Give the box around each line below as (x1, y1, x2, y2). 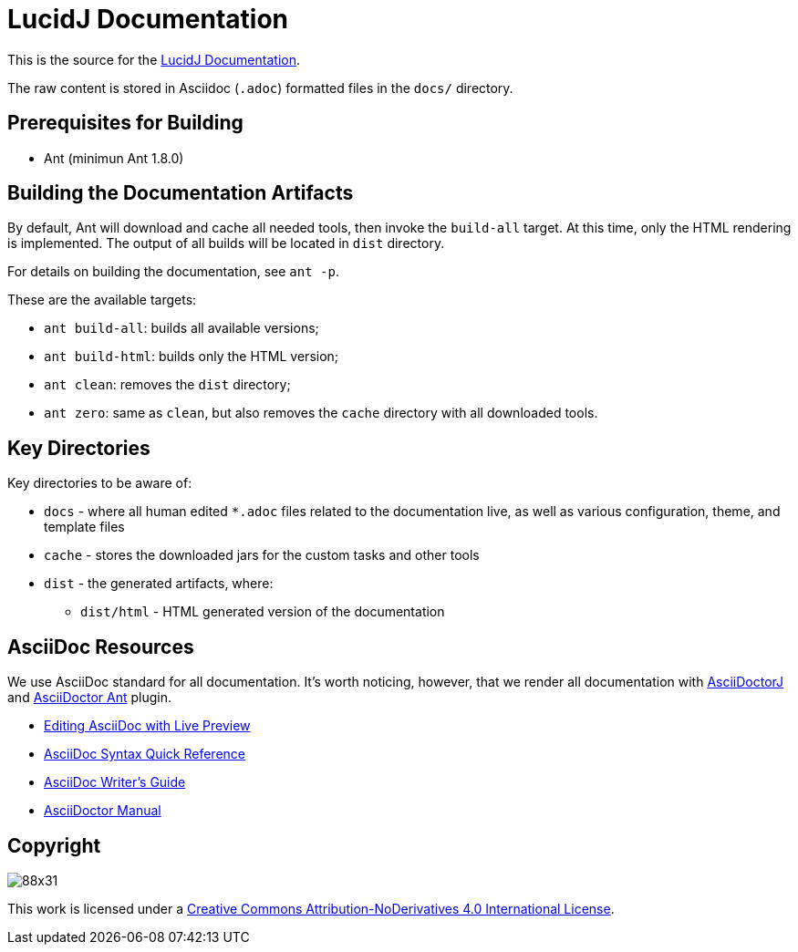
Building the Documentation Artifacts (7, 181, 354, 205)
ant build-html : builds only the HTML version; (44, 348, 339, 365)
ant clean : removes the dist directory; (44, 377, 291, 393)
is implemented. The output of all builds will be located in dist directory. (7, 235, 445, 252)
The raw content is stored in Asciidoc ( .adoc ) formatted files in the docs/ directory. (7, 79, 513, 96)
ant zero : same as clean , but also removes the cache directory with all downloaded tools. (44, 405, 598, 421)
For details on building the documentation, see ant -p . (7, 264, 339, 280)
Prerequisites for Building (7, 111, 244, 135)
